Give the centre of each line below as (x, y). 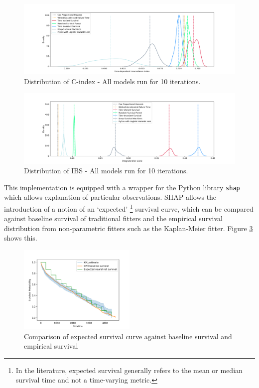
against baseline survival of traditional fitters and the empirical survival (113, 218)
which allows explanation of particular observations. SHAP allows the (110, 197)
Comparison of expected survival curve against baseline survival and (128, 336)
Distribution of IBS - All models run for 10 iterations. (106, 171)
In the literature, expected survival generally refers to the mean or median (129, 370)
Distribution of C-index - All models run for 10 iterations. (112, 81)
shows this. (21, 238)
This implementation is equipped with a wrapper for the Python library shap (122, 187)
